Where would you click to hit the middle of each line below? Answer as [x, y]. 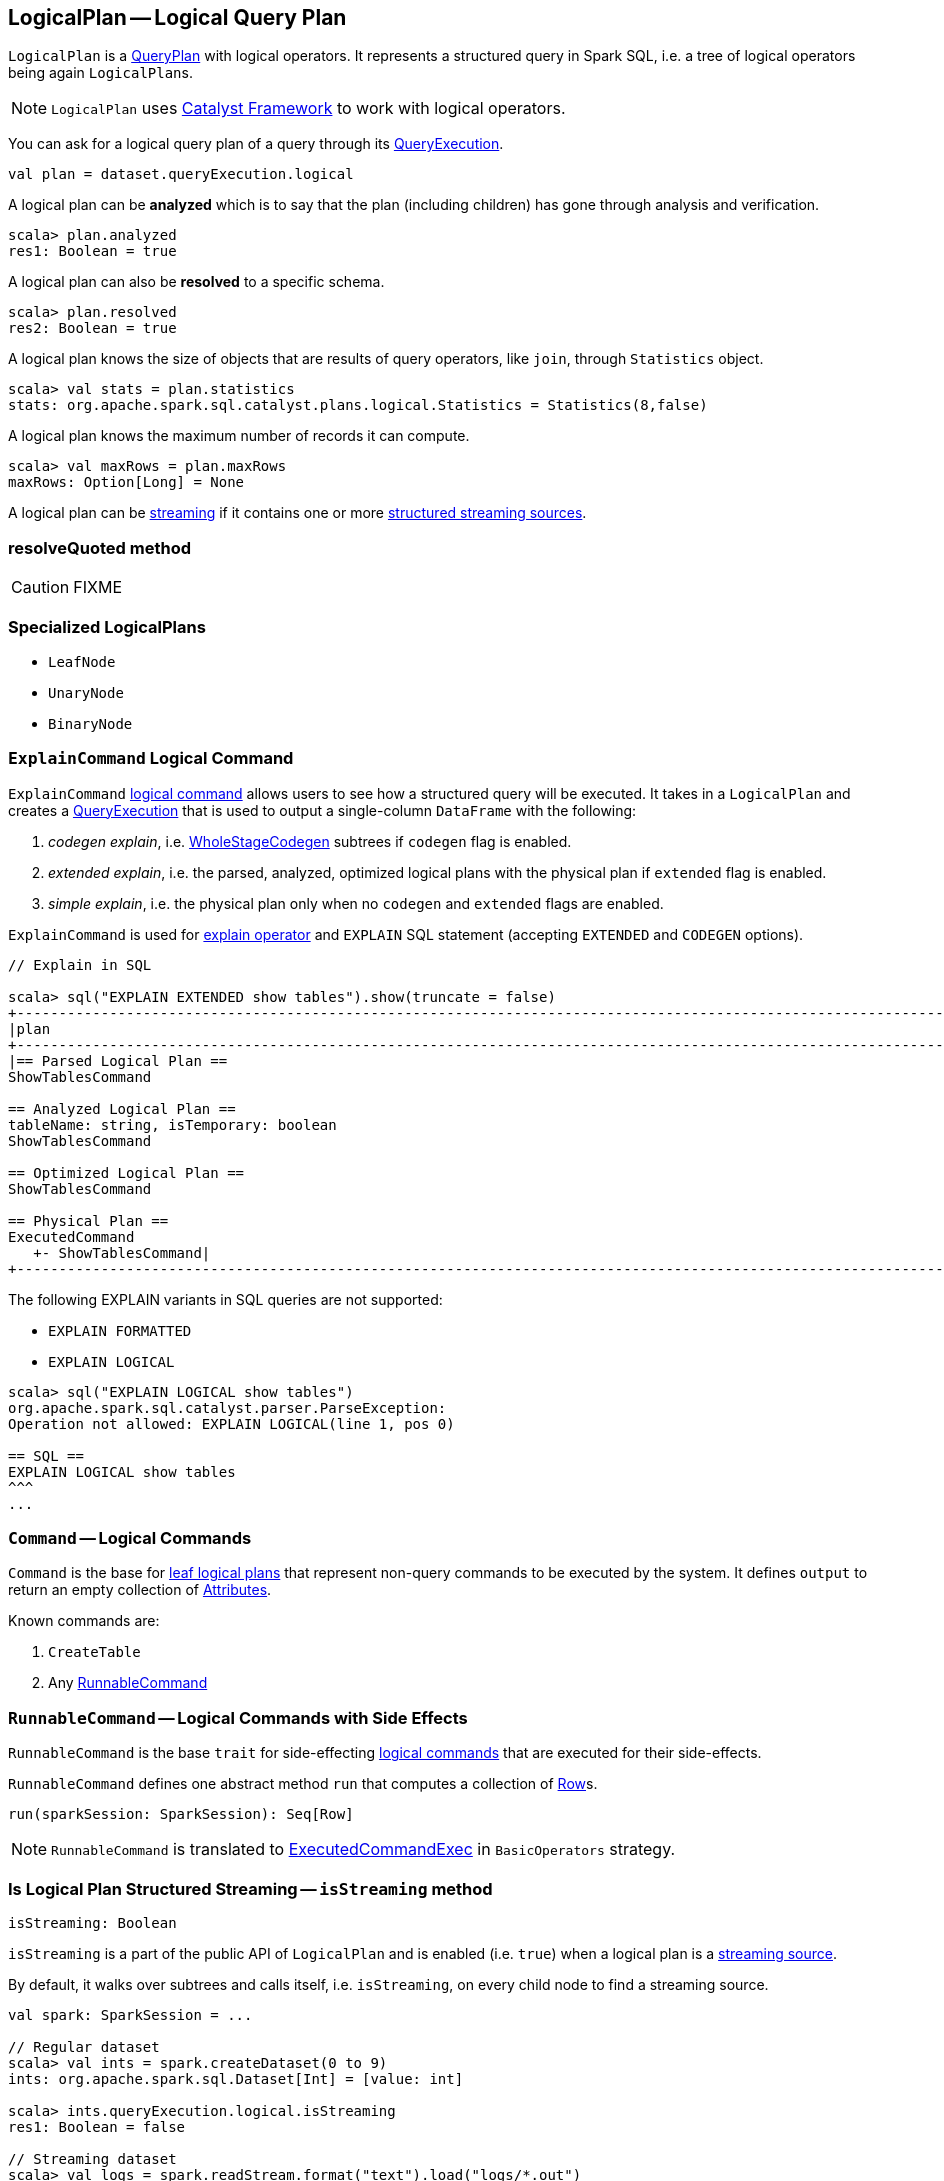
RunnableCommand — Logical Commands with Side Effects [238, 1717]
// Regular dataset [84, 2046]
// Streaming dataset [92, 2158]
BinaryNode [90, 723]
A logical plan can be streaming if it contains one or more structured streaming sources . [297, 513]
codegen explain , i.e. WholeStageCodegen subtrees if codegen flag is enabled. [310, 841]
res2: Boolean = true [92, 328]
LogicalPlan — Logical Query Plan [177, 17]
